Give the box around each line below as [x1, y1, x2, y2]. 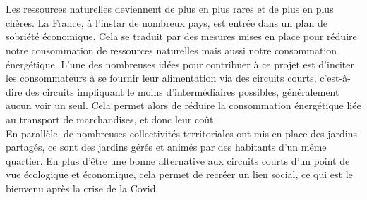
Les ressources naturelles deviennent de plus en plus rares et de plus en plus [6, 1, 334, 16]
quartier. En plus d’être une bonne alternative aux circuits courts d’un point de [6, 153, 350, 168]
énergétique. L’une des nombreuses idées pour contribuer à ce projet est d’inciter [6, 56, 354, 71]
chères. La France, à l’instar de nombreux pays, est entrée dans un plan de [6, 15, 327, 30]
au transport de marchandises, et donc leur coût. [6, 111, 217, 126]
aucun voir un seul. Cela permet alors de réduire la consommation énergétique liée [6, 98, 361, 113]
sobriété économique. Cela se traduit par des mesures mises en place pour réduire [6, 29, 357, 44]
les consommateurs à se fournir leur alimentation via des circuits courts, [6, 70, 317, 85]
